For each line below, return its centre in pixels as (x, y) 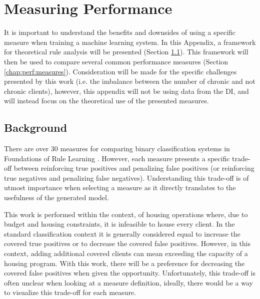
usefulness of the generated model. (56, 197)
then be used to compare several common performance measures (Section (116, 61)
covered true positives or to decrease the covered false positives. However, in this (127, 243)
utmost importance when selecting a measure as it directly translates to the (120, 187)
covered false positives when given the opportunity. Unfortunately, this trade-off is (130, 273)
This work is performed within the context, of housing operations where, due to (126, 214)
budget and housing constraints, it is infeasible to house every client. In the (119, 224)
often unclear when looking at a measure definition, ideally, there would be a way (128, 282)
